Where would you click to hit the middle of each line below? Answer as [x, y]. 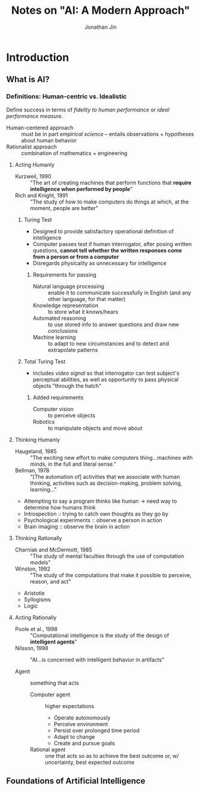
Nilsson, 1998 [32, 648]
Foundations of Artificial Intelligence [76, 781]
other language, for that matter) [87, 299]
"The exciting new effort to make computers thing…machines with [111, 457]
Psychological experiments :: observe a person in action [93, 520]
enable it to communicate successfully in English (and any [119, 292]
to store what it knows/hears [83, 311]
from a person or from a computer [76, 257]
